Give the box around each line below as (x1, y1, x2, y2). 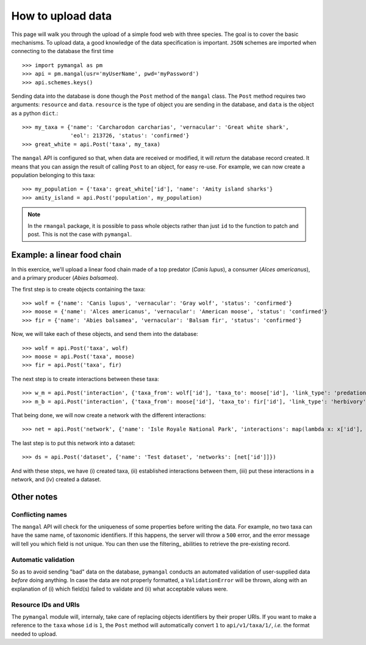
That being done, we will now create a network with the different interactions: (11, 411, 206, 418)
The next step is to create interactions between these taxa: (11, 375, 159, 382)
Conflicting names (11, 510, 67, 519)
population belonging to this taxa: (11, 172, 96, 179)
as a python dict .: (11, 109, 59, 117)
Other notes (11, 492, 58, 502)
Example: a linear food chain (11, 249, 121, 260)
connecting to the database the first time (11, 48, 114, 55)
